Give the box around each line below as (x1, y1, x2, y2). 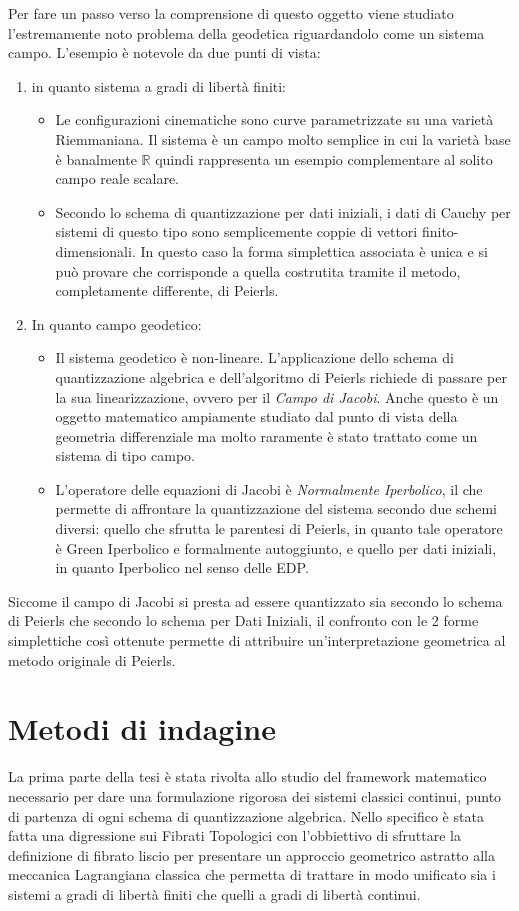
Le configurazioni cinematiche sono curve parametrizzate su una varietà (55, 109, 494, 130)
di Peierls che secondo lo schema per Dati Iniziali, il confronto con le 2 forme (8, 610, 479, 631)
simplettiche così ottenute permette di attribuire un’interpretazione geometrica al (8, 630, 506, 651)
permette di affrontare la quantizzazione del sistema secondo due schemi (55, 498, 497, 519)
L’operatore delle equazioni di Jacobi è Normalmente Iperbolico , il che (55, 478, 483, 499)
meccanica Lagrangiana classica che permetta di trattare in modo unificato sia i (8, 864, 496, 885)
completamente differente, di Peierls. (55, 280, 279, 301)
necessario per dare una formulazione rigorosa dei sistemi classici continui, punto (8, 785, 502, 806)
